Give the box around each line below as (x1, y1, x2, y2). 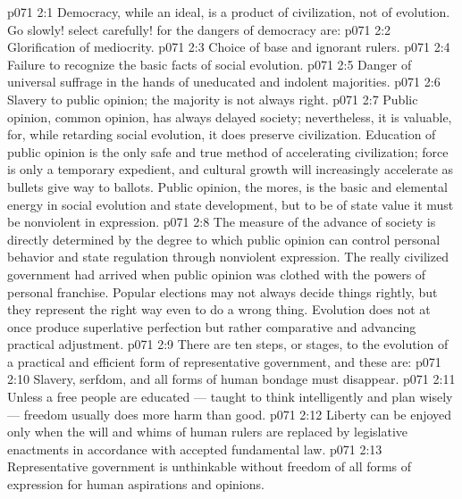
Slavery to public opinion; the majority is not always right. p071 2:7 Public (7, 89, 418, 108)
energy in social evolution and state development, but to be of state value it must (7, 195, 454, 213)
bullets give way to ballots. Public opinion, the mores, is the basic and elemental (7, 177, 448, 195)
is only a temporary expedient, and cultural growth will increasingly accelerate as (7, 160, 454, 179)
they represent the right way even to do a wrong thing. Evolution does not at (7, 300, 431, 319)
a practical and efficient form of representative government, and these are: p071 (7, 352, 441, 370)
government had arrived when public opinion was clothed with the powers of (7, 264, 426, 283)
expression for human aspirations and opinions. (7, 475, 265, 494)
